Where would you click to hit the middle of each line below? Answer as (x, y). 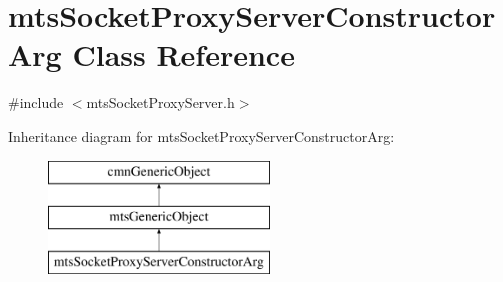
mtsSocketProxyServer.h (160, 102)
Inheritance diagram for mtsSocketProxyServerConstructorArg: (201, 135)
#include (36, 102)
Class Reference (183, 54)
